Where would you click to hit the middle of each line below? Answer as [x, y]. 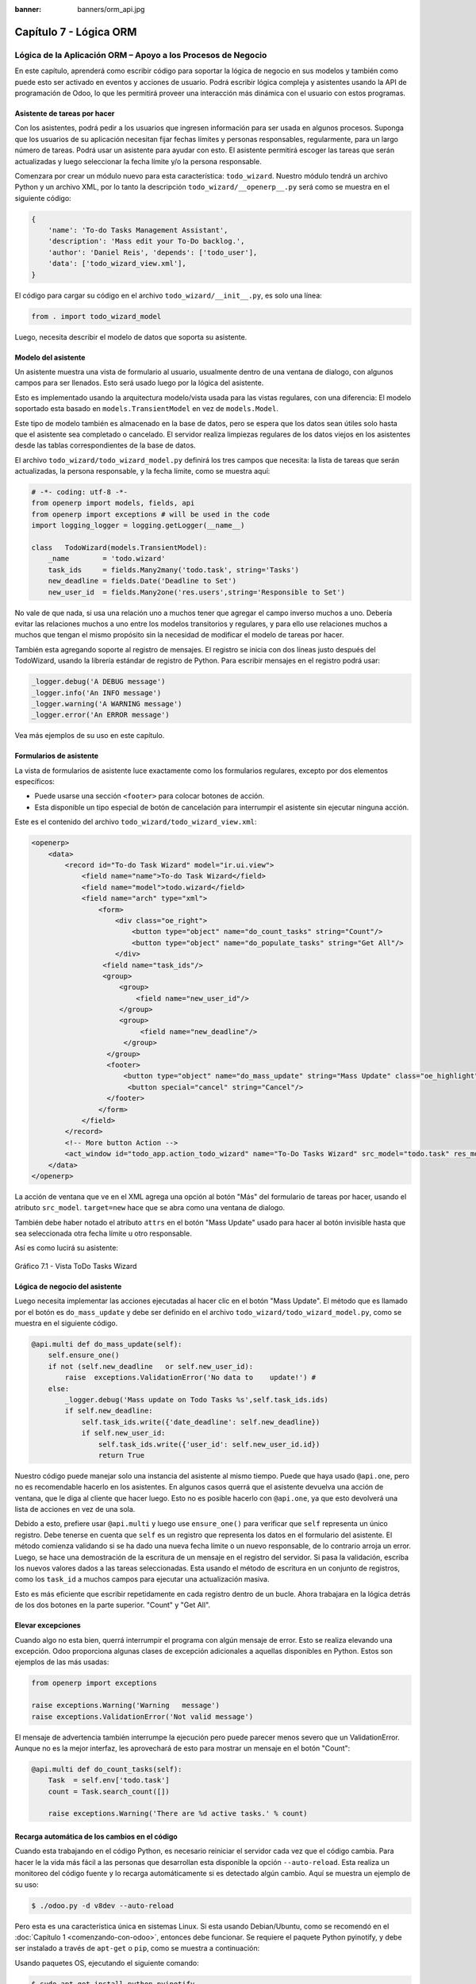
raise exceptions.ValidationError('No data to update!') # [190, 1378]
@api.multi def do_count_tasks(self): [107, 1769]
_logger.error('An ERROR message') [100, 715]
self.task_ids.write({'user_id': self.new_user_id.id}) [209, 1444]
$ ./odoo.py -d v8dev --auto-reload [103, 1905]
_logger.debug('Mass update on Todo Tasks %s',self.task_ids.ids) [197, 1400]
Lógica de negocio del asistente [68, 1286]
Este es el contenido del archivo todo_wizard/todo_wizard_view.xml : [136, 822]
